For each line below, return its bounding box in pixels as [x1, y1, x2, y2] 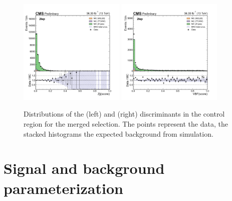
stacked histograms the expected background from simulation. [24, 128, 213, 139]
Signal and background [4, 158, 165, 178]
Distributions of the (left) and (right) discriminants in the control [24, 109, 225, 119]
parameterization [4, 177, 123, 198]
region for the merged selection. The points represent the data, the [24, 118, 228, 129]
